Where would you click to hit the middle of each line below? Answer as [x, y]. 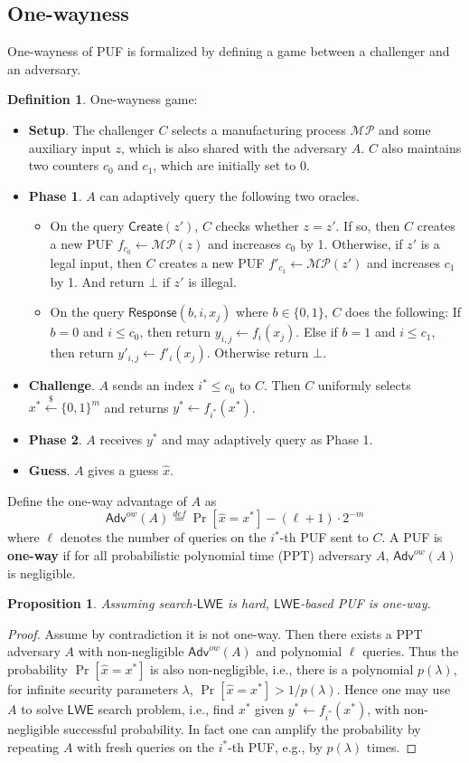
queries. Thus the [411, 651]
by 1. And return [97, 281]
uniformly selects [364, 385]
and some [405, 129]
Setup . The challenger [91, 129]
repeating [33, 746]
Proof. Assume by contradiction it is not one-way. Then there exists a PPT [215, 633]
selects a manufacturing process [259, 129]
